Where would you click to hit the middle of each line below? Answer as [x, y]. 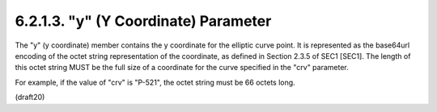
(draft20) [30, 97]
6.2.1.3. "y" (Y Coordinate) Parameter [143, 21]
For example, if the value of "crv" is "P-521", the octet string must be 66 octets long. [155, 82]
